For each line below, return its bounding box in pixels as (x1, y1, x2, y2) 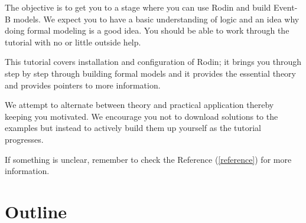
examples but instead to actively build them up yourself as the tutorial (5, 122, 262, 134)
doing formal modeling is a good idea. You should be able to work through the (5, 24, 289, 37)
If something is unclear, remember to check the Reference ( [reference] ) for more (5, 153, 292, 165)
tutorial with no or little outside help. (5, 35, 141, 48)
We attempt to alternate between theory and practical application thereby (5, 99, 274, 111)
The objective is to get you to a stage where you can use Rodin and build (5, 1, 271, 13)
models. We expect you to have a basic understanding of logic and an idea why (13, 12, 300, 25)
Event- (274, 1, 298, 13)
